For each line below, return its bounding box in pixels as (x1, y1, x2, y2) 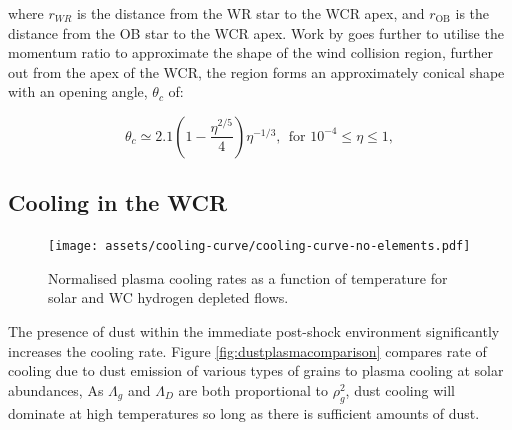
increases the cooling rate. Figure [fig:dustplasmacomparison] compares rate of (8, 340, 487, 361)
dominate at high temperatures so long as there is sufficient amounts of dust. (8, 402, 480, 423)
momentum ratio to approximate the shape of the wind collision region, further (8, 42, 493, 63)
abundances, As (8, 379, 104, 400)
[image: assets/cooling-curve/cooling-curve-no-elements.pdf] (48, 239, 471, 254)
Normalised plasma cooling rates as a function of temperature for (48, 267, 448, 288)
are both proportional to (178, 379, 328, 400)
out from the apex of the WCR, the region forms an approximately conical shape (8, 61, 505, 82)
